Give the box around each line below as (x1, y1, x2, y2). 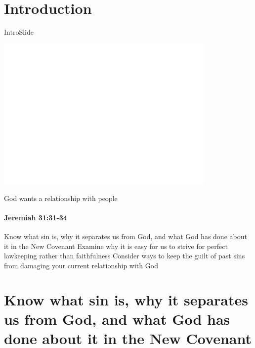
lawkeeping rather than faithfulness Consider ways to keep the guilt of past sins (4, 250, 245, 261)
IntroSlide (4, 27, 34, 37)
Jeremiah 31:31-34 (4, 212, 67, 223)
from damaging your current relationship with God (4, 260, 158, 271)
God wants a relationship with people (4, 193, 118, 203)
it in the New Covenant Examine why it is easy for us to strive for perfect (4, 241, 228, 251)
